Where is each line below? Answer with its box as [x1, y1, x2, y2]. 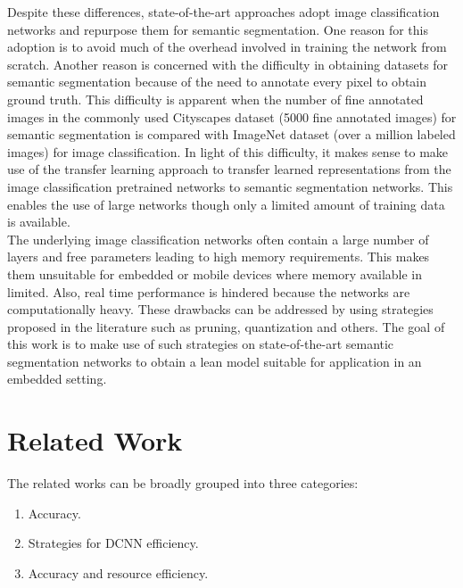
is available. [7, 212, 70, 231]
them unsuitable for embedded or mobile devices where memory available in [7, 264, 423, 283]
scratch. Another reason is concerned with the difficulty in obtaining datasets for [7, 54, 449, 73]
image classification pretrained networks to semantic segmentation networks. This [7, 177, 453, 195]
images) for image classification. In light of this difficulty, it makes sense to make [7, 142, 449, 161]
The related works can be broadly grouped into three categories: [7, 474, 359, 493]
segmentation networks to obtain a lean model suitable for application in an [7, 352, 422, 370]
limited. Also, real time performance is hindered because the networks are [7, 282, 410, 301]
